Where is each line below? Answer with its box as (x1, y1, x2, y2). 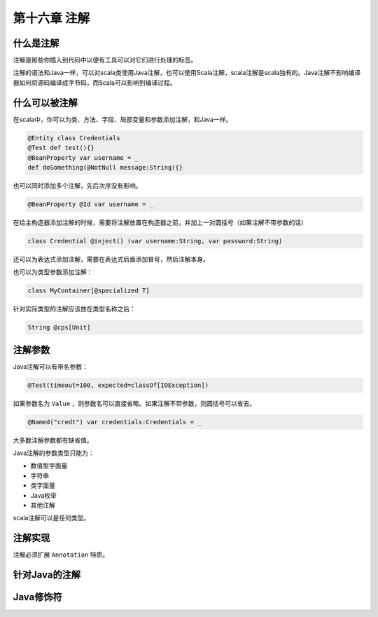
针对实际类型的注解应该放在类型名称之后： (13, 305, 136, 313)
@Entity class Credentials (27, 134, 120, 142)
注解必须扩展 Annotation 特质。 (13, 550, 109, 559)
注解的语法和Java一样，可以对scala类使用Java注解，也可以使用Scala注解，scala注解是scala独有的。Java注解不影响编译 (13, 69, 361, 77)
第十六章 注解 (13, 11, 90, 26)
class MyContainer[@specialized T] (27, 287, 150, 294)
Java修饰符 (13, 591, 62, 603)
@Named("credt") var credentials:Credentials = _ (27, 418, 202, 426)
